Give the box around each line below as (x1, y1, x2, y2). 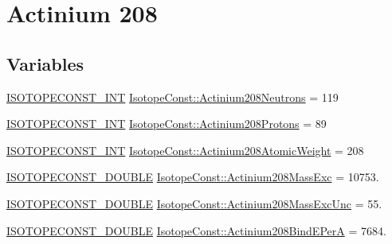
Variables (6, 51, 84, 76)
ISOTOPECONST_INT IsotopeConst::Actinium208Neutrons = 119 (6, 88, 339, 105)
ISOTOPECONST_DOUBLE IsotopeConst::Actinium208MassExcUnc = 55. (6, 195, 382, 211)
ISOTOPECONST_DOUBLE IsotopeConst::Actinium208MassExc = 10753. (6, 168, 379, 185)
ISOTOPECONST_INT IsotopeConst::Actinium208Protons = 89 (6, 115, 327, 132)
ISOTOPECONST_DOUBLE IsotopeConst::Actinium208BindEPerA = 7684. (6, 222, 386, 238)
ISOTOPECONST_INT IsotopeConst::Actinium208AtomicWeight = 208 (6, 141, 364, 158)
